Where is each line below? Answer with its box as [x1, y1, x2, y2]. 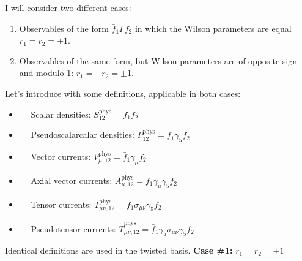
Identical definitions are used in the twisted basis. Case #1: [5, 244, 233, 257]
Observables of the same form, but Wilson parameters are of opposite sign [19, 54, 297, 67]
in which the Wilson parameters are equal [134, 21, 292, 34]
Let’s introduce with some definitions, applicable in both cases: [5, 86, 241, 99]
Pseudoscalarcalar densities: [31, 128, 134, 141]
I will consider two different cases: [5, 1, 131, 13]
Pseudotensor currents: [31, 222, 116, 235]
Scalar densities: [31, 107, 91, 120]
